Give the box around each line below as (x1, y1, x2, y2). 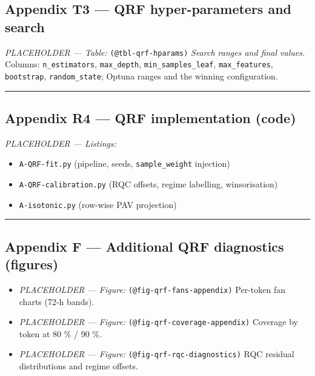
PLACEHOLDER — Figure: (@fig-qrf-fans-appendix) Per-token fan (19, 283, 285, 295)
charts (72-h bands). (19, 295, 94, 307)
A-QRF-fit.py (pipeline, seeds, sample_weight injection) (19, 157, 230, 170)
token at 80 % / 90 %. (19, 327, 102, 340)
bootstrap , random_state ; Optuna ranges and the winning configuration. (5, 69, 278, 82)
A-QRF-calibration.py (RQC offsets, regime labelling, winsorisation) (19, 178, 278, 190)
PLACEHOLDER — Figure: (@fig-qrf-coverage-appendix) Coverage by (19, 315, 298, 328)
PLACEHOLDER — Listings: (5, 136, 117, 149)
